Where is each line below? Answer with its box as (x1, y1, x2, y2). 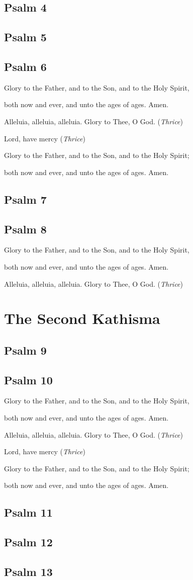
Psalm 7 (4, 191, 47, 207)
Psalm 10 (4, 372, 53, 387)
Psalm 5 (4, 29, 47, 45)
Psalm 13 (4, 563, 53, 579)
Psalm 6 (4, 58, 47, 74)
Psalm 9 (4, 342, 47, 358)
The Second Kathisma (4, 308, 160, 328)
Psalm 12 (4, 534, 53, 550)
